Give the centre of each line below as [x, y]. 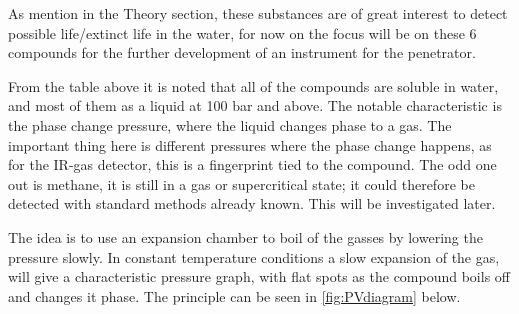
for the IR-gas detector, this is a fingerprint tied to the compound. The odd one [252, 164]
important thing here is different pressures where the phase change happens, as [250, 144]
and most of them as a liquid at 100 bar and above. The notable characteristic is [255, 105]
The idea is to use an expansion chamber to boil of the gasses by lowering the [245, 236]
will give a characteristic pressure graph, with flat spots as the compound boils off [259, 276]
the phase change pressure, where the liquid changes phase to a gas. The [230, 124]
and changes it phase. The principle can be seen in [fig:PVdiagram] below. [234, 295]
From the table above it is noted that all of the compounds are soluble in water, [253, 85]
